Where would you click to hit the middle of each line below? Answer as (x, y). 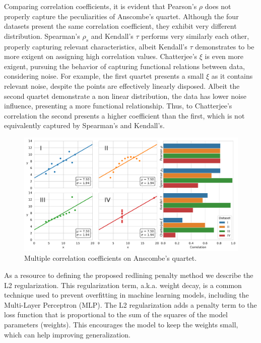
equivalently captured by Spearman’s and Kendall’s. (84, 125)
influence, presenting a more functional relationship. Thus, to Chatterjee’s (118, 106)
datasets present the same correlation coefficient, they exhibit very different (120, 26)
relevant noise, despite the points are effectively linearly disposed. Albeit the (122, 85)
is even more (224, 56)
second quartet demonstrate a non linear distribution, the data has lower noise (125, 96)
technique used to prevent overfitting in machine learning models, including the (126, 295)
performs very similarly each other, (195, 36)
